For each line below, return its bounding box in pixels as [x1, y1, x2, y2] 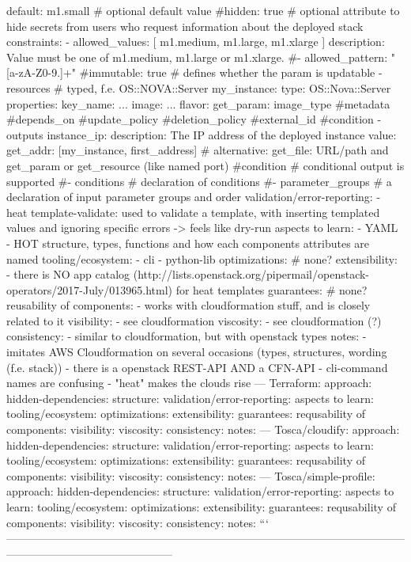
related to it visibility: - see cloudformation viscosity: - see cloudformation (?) [6, 312, 382, 328]
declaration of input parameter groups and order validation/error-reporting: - [6, 188, 381, 205]
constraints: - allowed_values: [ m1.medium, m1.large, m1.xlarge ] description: [6, 33, 385, 50]
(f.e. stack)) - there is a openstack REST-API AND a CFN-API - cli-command [6, 359, 388, 375]
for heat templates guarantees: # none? [175, 281, 368, 298]
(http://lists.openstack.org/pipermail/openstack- [133, 266, 370, 283]
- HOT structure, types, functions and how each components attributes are [6, 234, 370, 251]
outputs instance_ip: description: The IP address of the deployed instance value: [6, 126, 397, 142]
